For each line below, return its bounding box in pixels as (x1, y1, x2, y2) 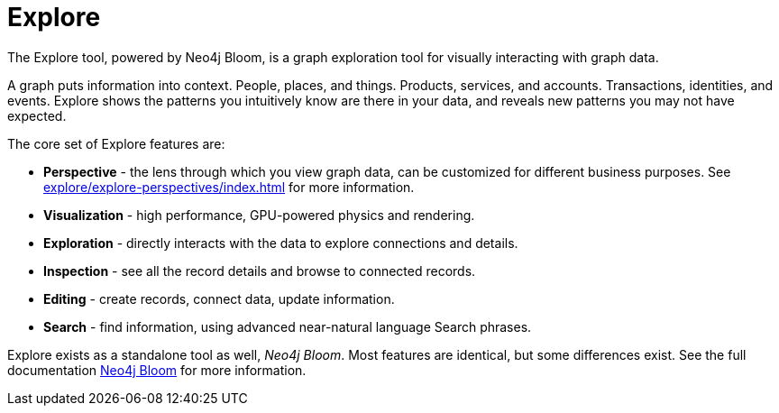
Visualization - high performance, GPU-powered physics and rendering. (43, 206, 475, 223)
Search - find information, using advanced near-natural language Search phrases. (43, 318, 532, 335)
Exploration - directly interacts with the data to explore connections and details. (43, 234, 518, 251)
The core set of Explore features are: (7, 135, 225, 151)
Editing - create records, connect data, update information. (43, 290, 395, 307)
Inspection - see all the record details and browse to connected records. (43, 262, 476, 279)
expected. (7, 107, 67, 124)
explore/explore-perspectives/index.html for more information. (43, 179, 415, 195)
